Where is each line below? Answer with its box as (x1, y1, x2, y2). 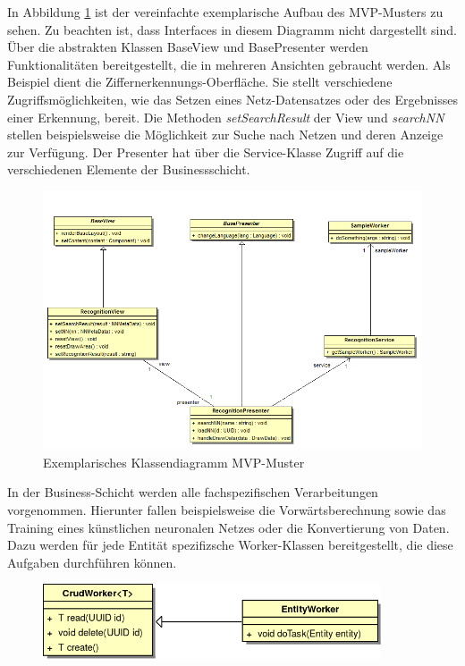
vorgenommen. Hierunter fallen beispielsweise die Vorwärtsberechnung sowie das (7, 501, 446, 519)
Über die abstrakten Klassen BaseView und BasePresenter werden (7, 38, 368, 56)
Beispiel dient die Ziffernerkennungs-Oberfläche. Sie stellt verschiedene (7, 72, 393, 91)
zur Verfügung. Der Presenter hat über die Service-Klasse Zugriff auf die (7, 142, 404, 161)
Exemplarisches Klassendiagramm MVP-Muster (43, 452, 305, 471)
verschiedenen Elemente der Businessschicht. (7, 160, 250, 179)
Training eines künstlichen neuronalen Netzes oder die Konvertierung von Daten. (7, 518, 450, 536)
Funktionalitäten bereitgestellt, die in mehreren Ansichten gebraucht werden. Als (7, 55, 451, 73)
